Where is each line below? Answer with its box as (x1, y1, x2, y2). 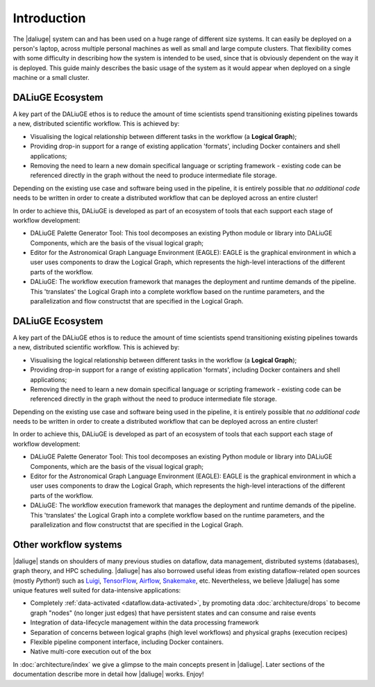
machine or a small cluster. (12, 74, 90, 82)
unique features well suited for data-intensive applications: (12, 586, 181, 595)
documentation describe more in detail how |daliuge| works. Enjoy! (12, 670, 204, 679)
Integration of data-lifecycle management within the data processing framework (30, 618, 260, 627)
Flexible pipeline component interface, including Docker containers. (30, 638, 224, 646)
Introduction (12, 10, 86, 26)
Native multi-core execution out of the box (30, 647, 152, 656)
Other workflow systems (12, 538, 123, 550)
